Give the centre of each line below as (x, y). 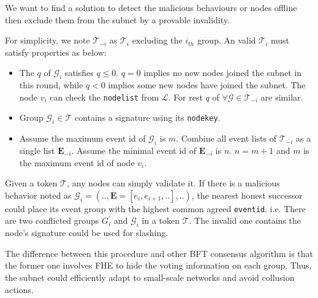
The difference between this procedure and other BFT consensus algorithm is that (159, 253)
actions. (19, 289)
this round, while (51, 85)
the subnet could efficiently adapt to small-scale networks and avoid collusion (150, 277)
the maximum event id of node (77, 162)
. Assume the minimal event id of (134, 151)
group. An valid (226, 40)
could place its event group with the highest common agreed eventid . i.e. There (155, 208)
